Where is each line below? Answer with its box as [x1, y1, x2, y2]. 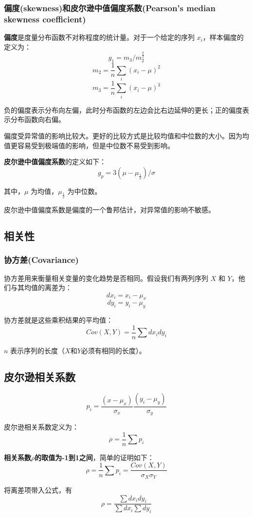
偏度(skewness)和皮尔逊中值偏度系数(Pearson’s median [4, 1, 216, 14]
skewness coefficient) [4, 13, 86, 25]
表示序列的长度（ [10, 345, 65, 355]
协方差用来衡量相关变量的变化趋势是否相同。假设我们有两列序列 [4, 273, 208, 283]
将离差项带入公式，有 [4, 484, 72, 495]
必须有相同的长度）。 [81, 345, 146, 355]
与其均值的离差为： [10, 282, 72, 293]
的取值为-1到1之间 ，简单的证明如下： [35, 452, 154, 462]
